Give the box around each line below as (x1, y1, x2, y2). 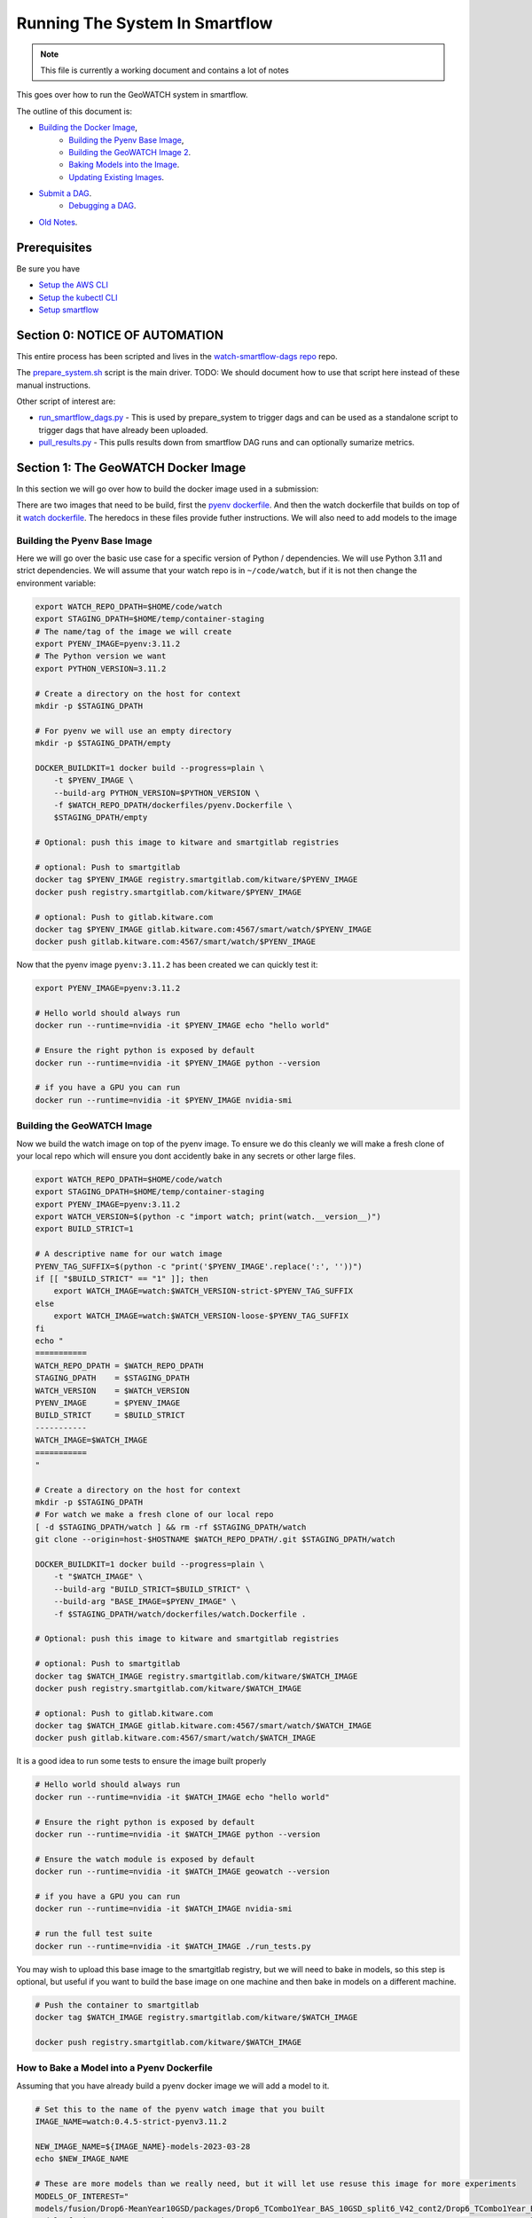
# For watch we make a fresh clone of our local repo (35, 1509, 274, 1520)
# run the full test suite (35, 1929, 153, 1939)
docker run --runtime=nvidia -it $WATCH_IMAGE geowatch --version (35, 1867, 330, 1876)
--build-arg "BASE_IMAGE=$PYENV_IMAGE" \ (53, 1597, 237, 1607)
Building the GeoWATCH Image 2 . (68, 146, 192, 157)
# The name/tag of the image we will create (35, 626, 232, 636)
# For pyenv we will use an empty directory (35, 726, 232, 735)
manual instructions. (16, 380, 91, 390)
